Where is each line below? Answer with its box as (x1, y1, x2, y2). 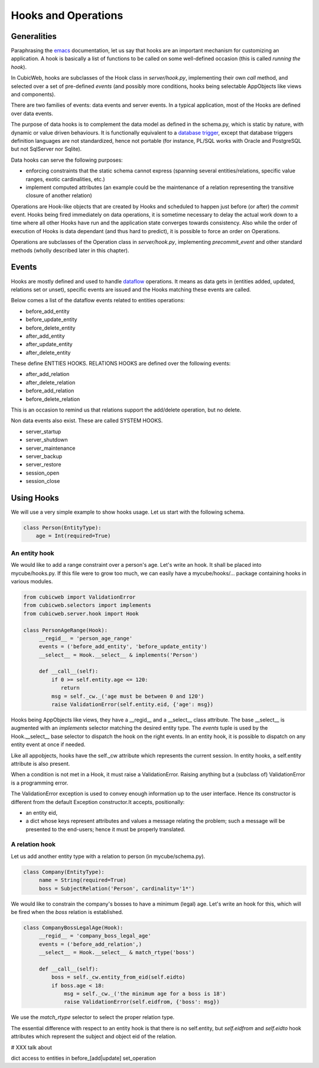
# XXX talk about (11, 1044, 53, 1051)
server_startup (25, 428, 61, 435)
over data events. (11, 110, 53, 117)
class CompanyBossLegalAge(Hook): (23, 924, 123, 931)
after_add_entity (25, 332, 65, 339)
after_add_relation (25, 371, 70, 378)
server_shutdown (25, 436, 68, 443)
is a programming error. (11, 779, 69, 786)
